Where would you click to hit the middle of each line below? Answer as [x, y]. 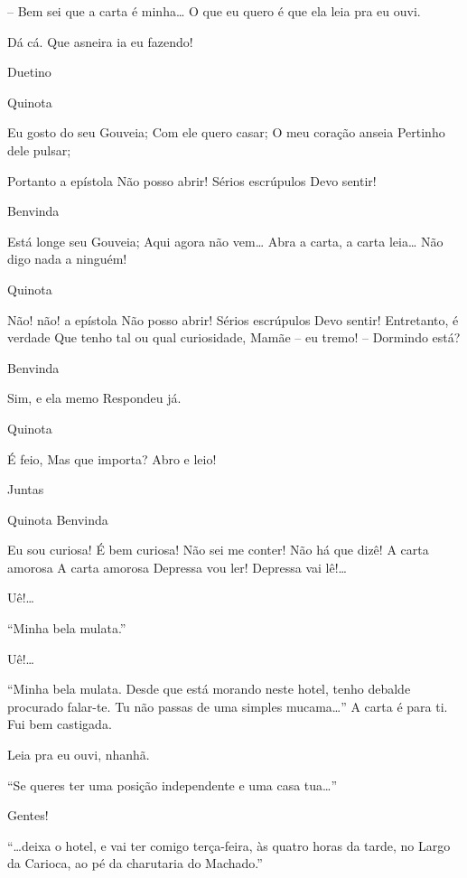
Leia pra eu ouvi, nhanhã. [79, 755]
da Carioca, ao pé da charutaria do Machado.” [135, 863]
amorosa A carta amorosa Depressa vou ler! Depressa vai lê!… [177, 567]
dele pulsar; [39, 149]
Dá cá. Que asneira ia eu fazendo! [100, 41]
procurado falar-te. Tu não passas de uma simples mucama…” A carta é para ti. [228, 706]
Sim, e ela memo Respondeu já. [94, 398]
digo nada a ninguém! [67, 259]
